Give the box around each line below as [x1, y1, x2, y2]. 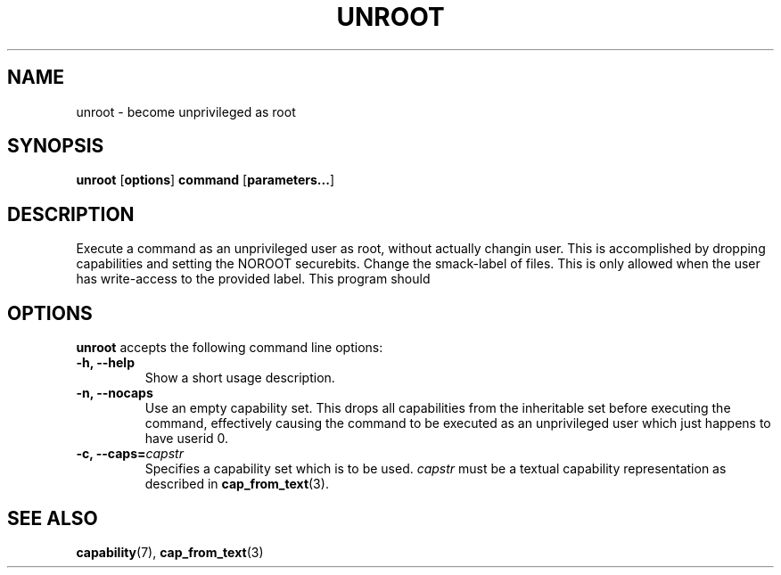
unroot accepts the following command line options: [76, 340, 383, 356]
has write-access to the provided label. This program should [76, 271, 431, 287]
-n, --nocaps [76, 385, 153, 401]
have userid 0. [144, 431, 229, 447]
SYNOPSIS [7, 135, 104, 158]
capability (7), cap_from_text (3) [76, 544, 264, 560]
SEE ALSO [7, 506, 98, 530]
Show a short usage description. [144, 370, 335, 386]
